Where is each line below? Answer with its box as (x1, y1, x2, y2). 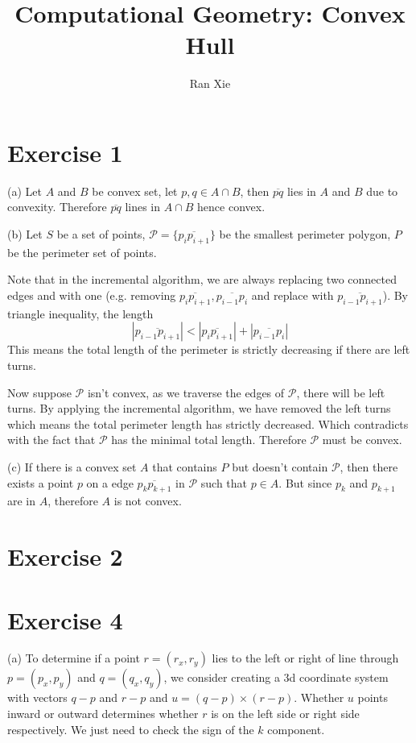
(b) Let (7, 226, 43, 243)
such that (200, 474, 248, 491)
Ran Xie (189, 75, 231, 92)
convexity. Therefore (7, 198, 107, 215)
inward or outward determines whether (7, 705, 199, 722)
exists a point (7, 474, 74, 491)
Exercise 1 (7, 135, 123, 168)
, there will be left (296, 384, 385, 401)
